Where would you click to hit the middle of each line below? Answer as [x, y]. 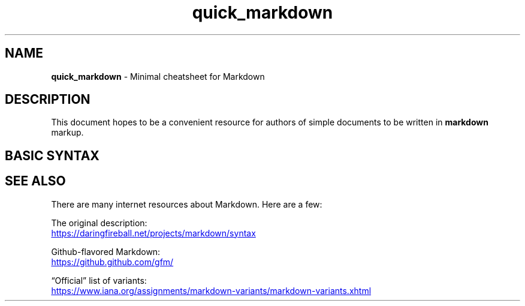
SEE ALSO [35, 181]
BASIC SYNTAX [52, 155]
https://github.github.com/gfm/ [112, 262]
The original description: [99, 223]
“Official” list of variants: [99, 280]
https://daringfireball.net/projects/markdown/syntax [153, 233]
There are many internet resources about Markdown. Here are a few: [187, 204]
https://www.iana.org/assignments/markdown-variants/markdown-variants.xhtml [211, 290]
